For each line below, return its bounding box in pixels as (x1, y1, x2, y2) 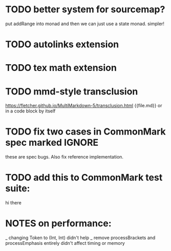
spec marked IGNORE (5, 137, 99, 148)
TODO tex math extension (5, 62, 117, 74)
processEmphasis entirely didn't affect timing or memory (5, 240, 125, 246)
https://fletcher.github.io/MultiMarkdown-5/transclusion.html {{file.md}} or (5, 103, 162, 109)
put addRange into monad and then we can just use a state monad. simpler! (5, 21, 165, 27)
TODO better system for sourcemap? (5, 4, 165, 15)
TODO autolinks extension (5, 38, 119, 50)
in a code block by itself (5, 108, 56, 114)
